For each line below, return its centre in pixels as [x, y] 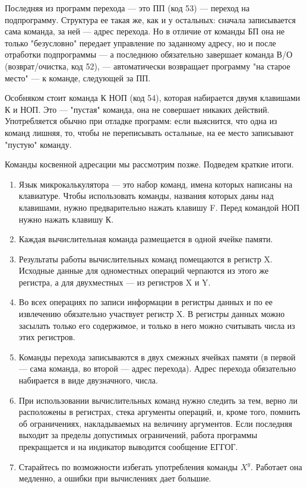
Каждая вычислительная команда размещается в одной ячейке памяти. [146, 239]
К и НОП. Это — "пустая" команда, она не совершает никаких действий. [137, 109]
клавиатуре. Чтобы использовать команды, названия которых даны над [146, 196]
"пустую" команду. [38, 144]
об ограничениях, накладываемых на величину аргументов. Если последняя [155, 423]
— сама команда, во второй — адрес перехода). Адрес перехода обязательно [157, 368]
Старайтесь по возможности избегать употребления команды [128, 466]
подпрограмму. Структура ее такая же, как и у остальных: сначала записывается [151, 19]
